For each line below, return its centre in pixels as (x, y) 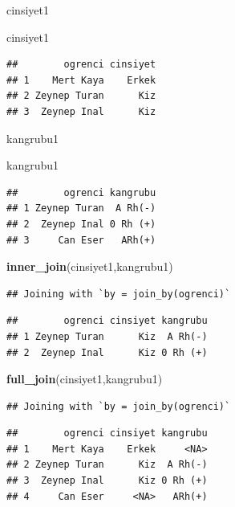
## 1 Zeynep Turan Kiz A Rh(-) (107, 336)
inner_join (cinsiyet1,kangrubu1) (90, 266)
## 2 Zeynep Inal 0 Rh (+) (81, 224)
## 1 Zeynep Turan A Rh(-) (81, 209)
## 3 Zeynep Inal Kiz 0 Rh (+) (107, 481)
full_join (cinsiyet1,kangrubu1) (85, 379)
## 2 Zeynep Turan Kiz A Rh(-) (107, 465)
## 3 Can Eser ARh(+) (81, 240)
